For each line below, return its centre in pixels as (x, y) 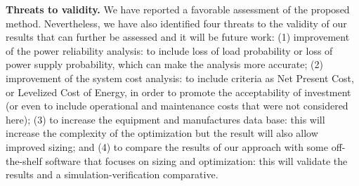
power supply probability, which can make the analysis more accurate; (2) (164, 64)
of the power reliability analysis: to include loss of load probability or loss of (169, 50)
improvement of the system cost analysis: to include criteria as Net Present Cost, (180, 78)
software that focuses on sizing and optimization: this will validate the (196, 160)
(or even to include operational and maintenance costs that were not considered (177, 106)
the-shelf (24, 160)
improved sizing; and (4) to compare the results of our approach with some (167, 146)
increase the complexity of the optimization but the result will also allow (162, 133)
